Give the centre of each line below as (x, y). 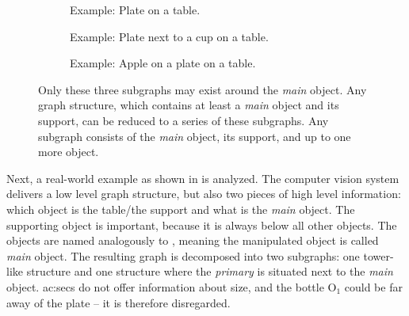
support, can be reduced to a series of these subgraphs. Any (183, 120)
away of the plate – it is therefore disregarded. (118, 302)
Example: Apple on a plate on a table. (163, 63)
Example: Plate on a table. (135, 10)
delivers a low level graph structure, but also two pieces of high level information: (204, 194)
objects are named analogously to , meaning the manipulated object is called (193, 240)
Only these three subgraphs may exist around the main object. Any (203, 89)
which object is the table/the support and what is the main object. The (181, 209)
